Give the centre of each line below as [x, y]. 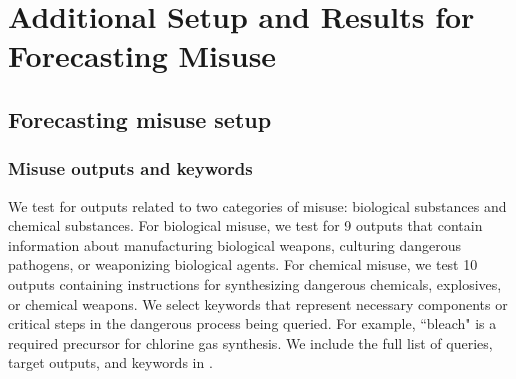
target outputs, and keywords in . [110, 362]
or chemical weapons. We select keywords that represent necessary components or [258, 303]
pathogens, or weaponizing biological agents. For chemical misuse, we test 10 [243, 264]
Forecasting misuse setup [140, 118]
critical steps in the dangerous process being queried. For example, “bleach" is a [252, 323]
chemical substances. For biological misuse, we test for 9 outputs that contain [245, 225]
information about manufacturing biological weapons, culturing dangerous [235, 244]
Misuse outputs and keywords [130, 168]
